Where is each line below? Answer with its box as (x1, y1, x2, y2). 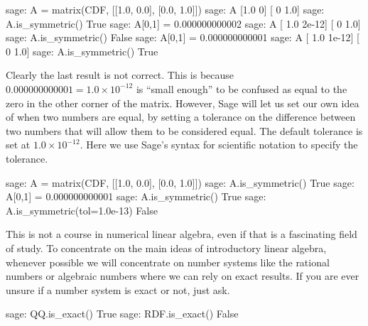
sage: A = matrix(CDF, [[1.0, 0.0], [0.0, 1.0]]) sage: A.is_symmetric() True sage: (6, 175, 355, 190)
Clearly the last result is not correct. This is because (6, 67, 234, 82)
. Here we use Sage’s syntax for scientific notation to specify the (80, 137, 358, 152)
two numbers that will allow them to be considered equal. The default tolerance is (6, 123, 363, 138)
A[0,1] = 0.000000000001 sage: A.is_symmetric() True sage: (6, 189, 266, 204)
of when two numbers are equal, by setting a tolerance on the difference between (6, 109, 356, 124)
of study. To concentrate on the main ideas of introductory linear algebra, (6, 240, 327, 255)
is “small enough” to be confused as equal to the (136, 81, 347, 96)
